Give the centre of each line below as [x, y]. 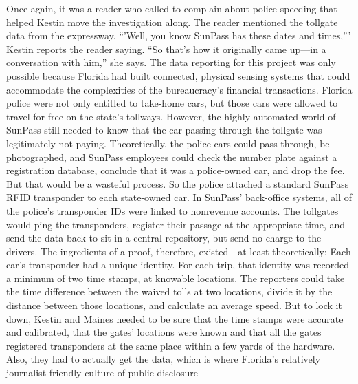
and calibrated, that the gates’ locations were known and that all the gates [164, 332]
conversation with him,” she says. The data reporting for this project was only [171, 62]
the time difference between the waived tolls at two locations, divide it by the [169, 291]
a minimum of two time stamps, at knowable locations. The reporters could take [176, 278]
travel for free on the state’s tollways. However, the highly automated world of [171, 116]
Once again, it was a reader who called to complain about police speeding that [172, 8]
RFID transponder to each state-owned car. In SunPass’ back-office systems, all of [179, 197]
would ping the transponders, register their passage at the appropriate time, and [176, 224]
